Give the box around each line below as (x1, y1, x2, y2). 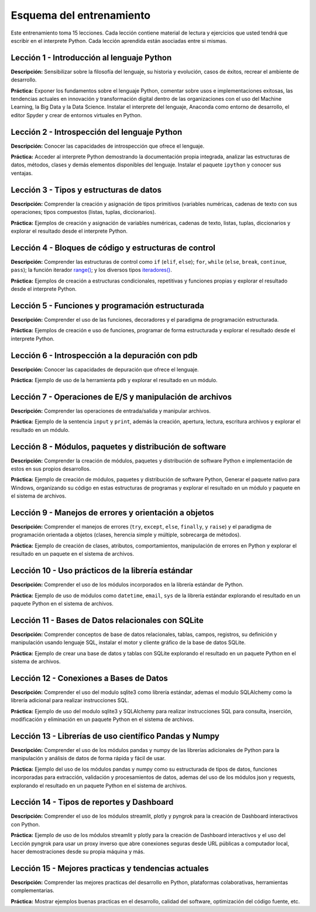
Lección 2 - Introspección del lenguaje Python (11, 127, 183, 137)
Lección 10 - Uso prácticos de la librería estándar (11, 566, 193, 576)
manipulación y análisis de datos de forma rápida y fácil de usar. (11, 755, 166, 762)
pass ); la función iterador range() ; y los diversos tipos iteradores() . (11, 267, 172, 274)
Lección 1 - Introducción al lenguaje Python (11, 53, 172, 63)
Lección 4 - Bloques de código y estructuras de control (11, 243, 216, 253)
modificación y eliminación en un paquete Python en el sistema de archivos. (11, 716, 194, 723)
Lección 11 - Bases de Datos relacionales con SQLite (11, 615, 204, 625)
